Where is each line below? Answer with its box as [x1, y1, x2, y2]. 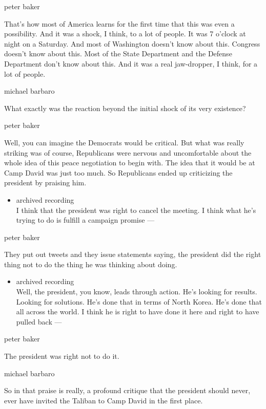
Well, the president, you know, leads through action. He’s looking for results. [16, 286, 257, 297]
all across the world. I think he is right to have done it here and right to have [16, 306, 259, 317]
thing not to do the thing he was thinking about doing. [4, 259, 177, 269]
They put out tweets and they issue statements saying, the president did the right [4, 249, 261, 260]
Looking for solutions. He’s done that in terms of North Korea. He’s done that [16, 296, 262, 307]
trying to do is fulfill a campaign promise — [16, 214, 155, 225]
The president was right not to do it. [4, 351, 119, 361]
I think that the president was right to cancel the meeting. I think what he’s [16, 204, 256, 215]
